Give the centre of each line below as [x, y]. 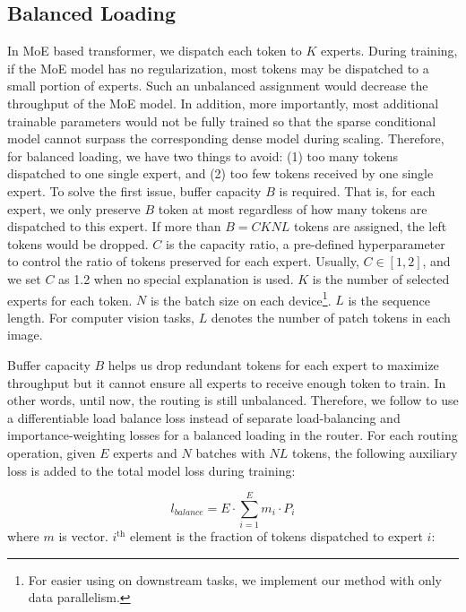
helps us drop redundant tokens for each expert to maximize [273, 364]
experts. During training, [389, 51]
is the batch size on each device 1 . [241, 298]
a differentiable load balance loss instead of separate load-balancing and [204, 417]
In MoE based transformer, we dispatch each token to [155, 51]
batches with [230, 452]
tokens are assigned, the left [370, 226]
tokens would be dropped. [78, 243]
